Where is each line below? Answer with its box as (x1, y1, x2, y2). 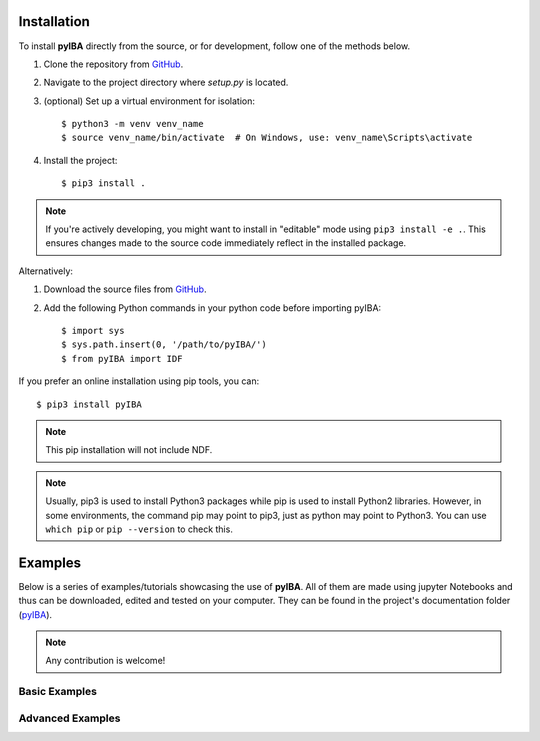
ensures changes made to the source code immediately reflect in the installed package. (45, 237, 407, 249)
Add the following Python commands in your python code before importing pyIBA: (43, 301, 382, 314)
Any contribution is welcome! (45, 655, 166, 667)
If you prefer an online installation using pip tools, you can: (18, 375, 260, 387)
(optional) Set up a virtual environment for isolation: (43, 95, 255, 107)
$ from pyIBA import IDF (61, 353, 183, 364)
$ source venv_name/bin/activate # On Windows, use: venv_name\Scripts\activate (61, 132, 473, 144)
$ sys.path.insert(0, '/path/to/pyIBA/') (61, 339, 267, 350)
